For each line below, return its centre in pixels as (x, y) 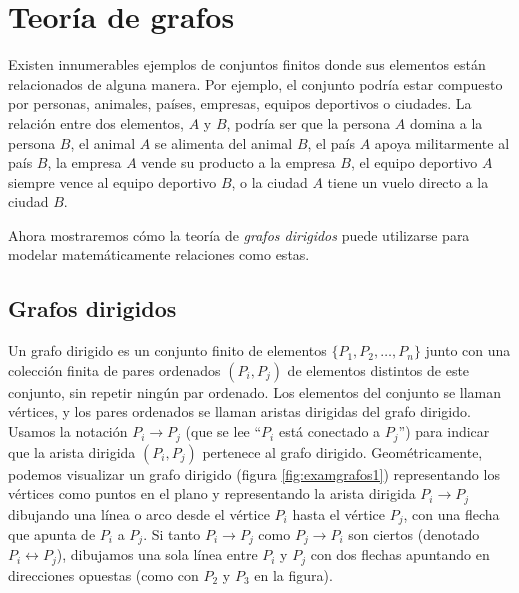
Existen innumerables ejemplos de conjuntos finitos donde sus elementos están (247, 64)
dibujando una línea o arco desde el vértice (139, 513)
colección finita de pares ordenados (114, 369)
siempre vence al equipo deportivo (112, 181)
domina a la (446, 122)
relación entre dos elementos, (96, 122)
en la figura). (293, 574)
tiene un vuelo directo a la (408, 181)
